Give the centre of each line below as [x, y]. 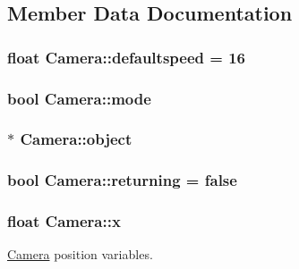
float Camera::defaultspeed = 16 [126, 57]
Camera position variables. [80, 254]
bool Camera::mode [79, 98]
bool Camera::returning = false [122, 180]
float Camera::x [64, 221]
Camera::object [76, 139]
